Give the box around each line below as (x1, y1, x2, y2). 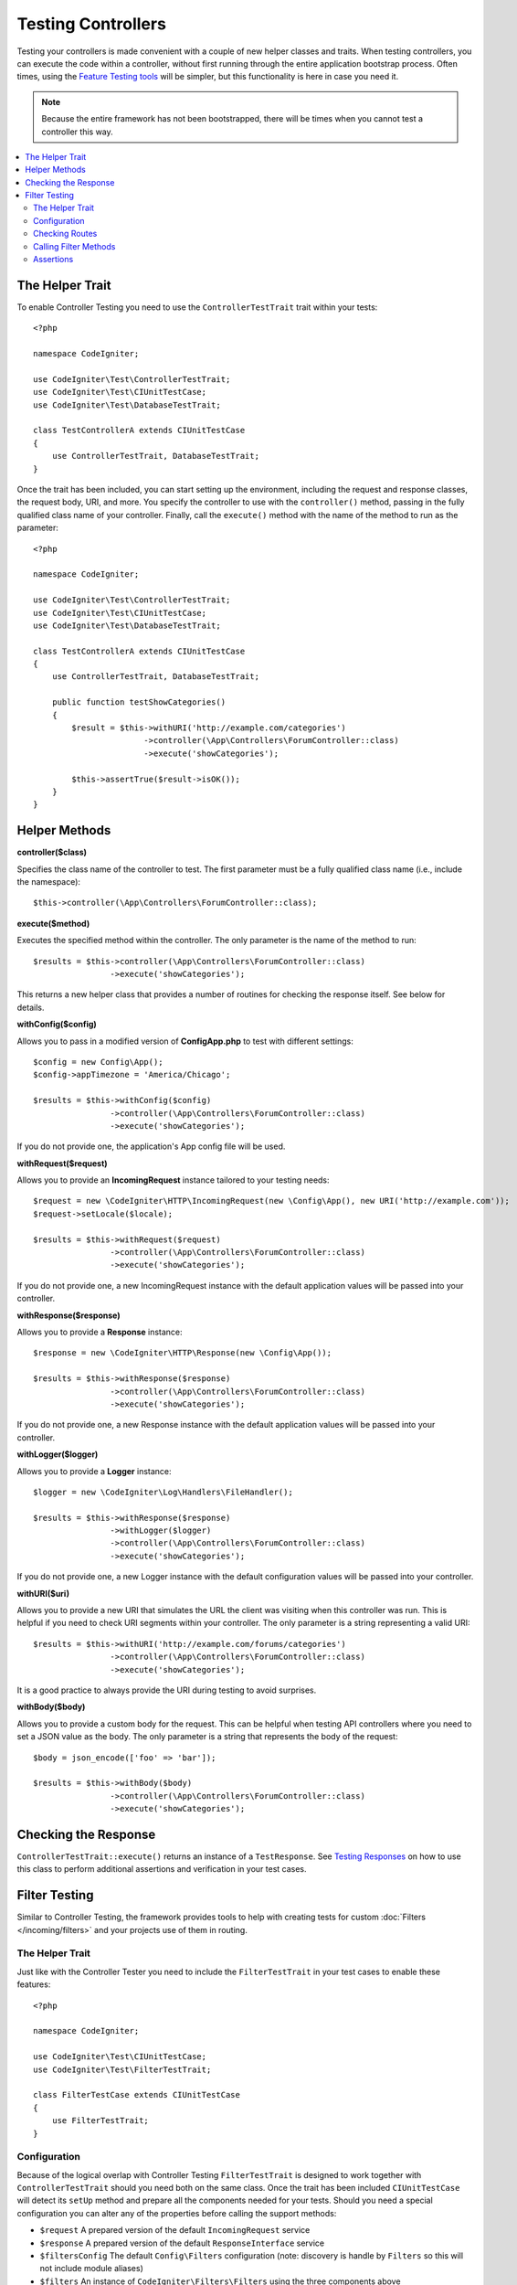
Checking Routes (33, 228, 98, 239)
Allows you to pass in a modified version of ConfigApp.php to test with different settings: (16, 1036, 353, 1047)
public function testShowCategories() (51, 697, 227, 707)
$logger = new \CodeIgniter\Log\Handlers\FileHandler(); (33, 1486, 294, 1497)
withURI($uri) (16, 1588, 70, 1599)
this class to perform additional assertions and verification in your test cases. (16, 1864, 307, 1875)
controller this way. (41, 126, 113, 137)
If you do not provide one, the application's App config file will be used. (16, 1141, 286, 1152)
